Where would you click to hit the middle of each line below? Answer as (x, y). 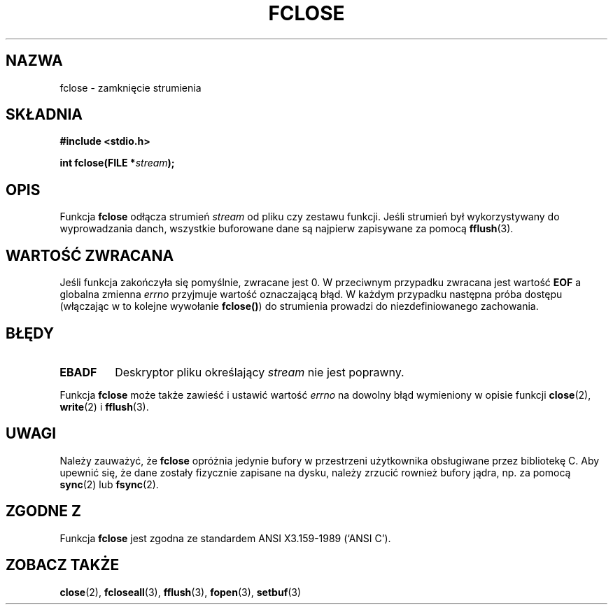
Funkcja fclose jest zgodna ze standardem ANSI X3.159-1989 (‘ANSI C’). (225, 538)
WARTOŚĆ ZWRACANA (90, 255)
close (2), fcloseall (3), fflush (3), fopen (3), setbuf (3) (181, 592)
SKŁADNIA (44, 115)
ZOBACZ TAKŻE (63, 565)
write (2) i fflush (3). (104, 406)
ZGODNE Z (44, 511)
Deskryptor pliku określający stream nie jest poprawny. (260, 372)
